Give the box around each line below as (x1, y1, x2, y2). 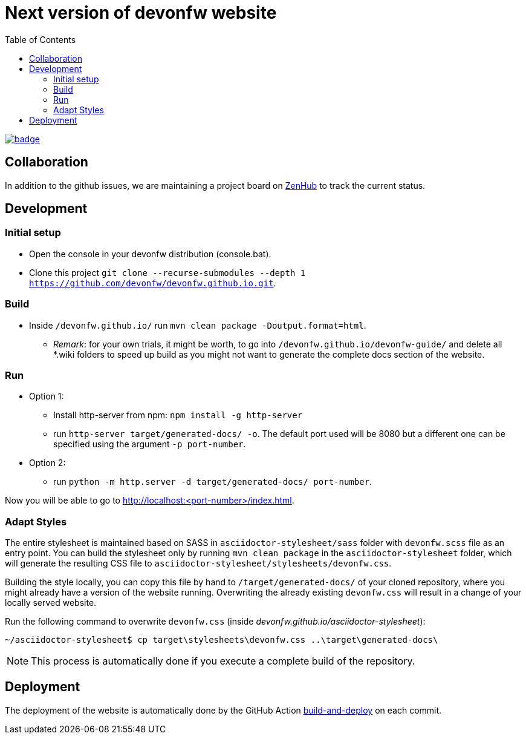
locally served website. (5, 597, 97, 608)
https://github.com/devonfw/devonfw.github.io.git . (29, 277, 276, 288)
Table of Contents (5, 34, 76, 45)
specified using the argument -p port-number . (53, 439, 246, 450)
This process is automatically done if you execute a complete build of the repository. (31, 655, 415, 668)
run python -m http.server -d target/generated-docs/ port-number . (53, 476, 372, 487)
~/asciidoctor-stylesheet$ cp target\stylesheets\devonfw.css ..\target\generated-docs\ (5, 635, 438, 645)
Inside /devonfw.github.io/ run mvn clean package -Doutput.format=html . (29, 320, 366, 330)
